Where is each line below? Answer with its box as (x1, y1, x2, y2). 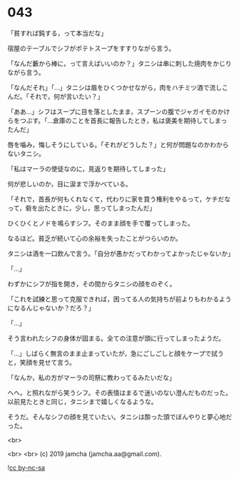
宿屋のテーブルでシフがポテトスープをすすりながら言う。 (7, 44, 176, 52)
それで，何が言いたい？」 (29, 92, 104, 101)
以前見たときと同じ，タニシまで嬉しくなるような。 (7, 397, 158, 405)
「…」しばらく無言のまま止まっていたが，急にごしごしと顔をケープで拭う (7, 349, 224, 358)
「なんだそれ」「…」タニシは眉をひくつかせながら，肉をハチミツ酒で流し (7, 83, 223, 91)
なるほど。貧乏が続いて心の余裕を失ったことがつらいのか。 (7, 233, 182, 243)
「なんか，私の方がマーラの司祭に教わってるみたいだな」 (7, 373, 176, 382)
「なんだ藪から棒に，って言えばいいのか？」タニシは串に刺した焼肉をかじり (7, 59, 232, 68)
